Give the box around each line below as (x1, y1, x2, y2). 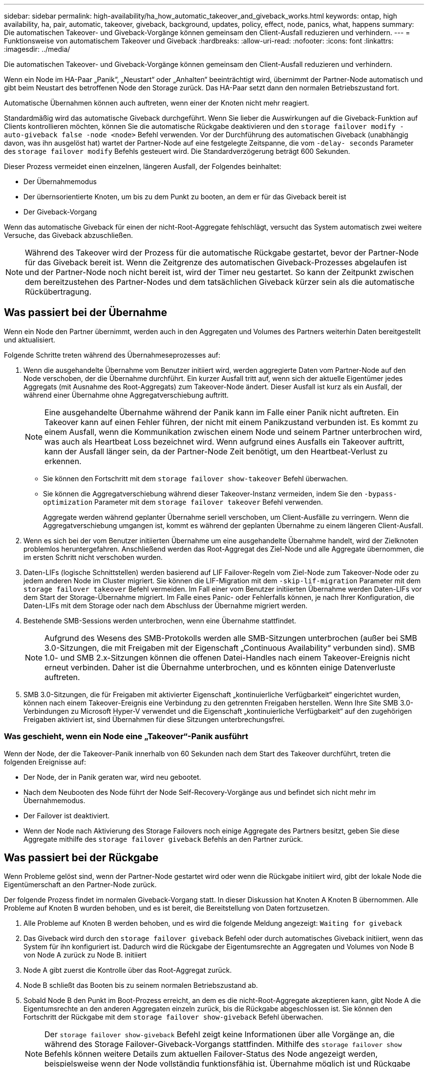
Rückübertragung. (25, 287, 91, 297)
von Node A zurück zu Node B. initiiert (23, 951, 147, 960)
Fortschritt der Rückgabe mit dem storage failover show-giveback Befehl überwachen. (23, 1013, 323, 1022)
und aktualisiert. (4, 335, 56, 344)
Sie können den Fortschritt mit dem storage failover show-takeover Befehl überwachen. (43, 474, 348, 483)
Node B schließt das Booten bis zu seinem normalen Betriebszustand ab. (23, 981, 258, 990)
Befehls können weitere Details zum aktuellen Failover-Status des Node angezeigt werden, (44, 1049, 378, 1059)
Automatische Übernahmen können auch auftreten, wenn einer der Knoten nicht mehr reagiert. (4, 99, 309, 107)
